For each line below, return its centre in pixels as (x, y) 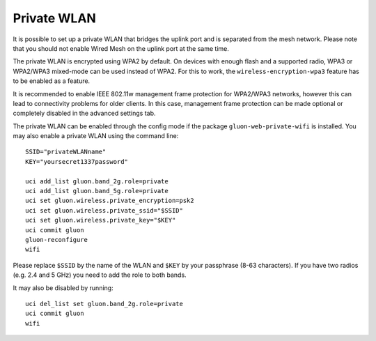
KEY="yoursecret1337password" (77, 161)
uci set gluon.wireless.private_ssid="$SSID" (104, 210)
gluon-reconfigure (57, 240)
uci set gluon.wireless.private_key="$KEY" (101, 220)
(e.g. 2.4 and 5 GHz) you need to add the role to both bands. (100, 275)
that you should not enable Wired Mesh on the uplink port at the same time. (121, 48)
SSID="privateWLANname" (66, 152)
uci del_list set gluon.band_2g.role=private (104, 304)
